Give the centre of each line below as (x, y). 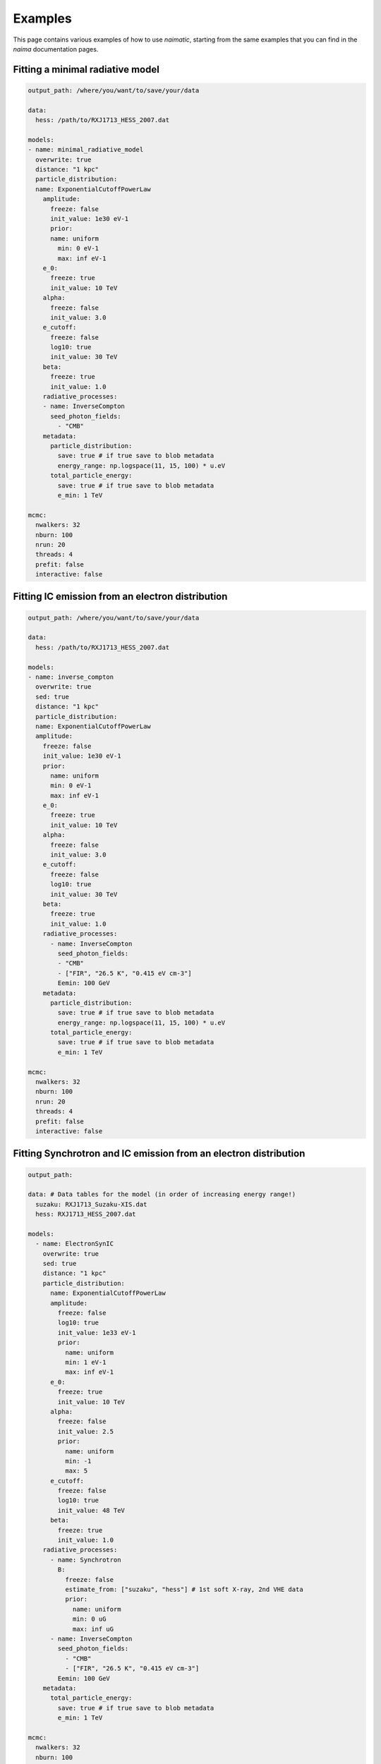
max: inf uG (93, 1629)
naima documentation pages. (56, 49)
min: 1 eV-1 (85, 1362)
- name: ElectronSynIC (75, 1244)
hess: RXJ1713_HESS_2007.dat (86, 1214)
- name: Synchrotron (86, 1560)
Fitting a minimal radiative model (86, 70)
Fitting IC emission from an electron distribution (120, 597)
